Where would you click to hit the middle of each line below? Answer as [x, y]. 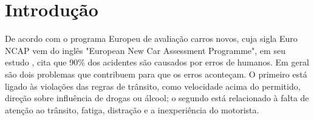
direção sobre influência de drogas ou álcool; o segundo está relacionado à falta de [157, 98]
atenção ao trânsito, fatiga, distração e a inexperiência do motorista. [132, 109]
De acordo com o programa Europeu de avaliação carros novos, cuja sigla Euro [151, 38]
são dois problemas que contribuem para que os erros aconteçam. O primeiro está [156, 74]
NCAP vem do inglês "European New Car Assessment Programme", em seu [145, 50]
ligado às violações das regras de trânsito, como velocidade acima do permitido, [153, 86]
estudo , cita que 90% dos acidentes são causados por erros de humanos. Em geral [157, 62]
